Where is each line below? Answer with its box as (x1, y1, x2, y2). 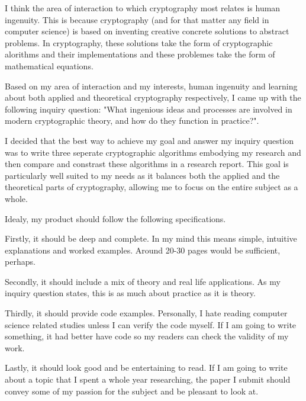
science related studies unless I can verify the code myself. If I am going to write (5, 318, 297, 331)
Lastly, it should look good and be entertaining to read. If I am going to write (5, 361, 288, 374)
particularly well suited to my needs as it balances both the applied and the (5, 169, 280, 181)
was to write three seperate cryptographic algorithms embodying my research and (5, 146, 301, 158)
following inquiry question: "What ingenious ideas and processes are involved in (5, 102, 292, 115)
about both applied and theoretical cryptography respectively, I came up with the (5, 91, 301, 104)
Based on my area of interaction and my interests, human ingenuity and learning (5, 79, 298, 92)
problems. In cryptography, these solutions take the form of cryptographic (5, 36, 273, 49)
